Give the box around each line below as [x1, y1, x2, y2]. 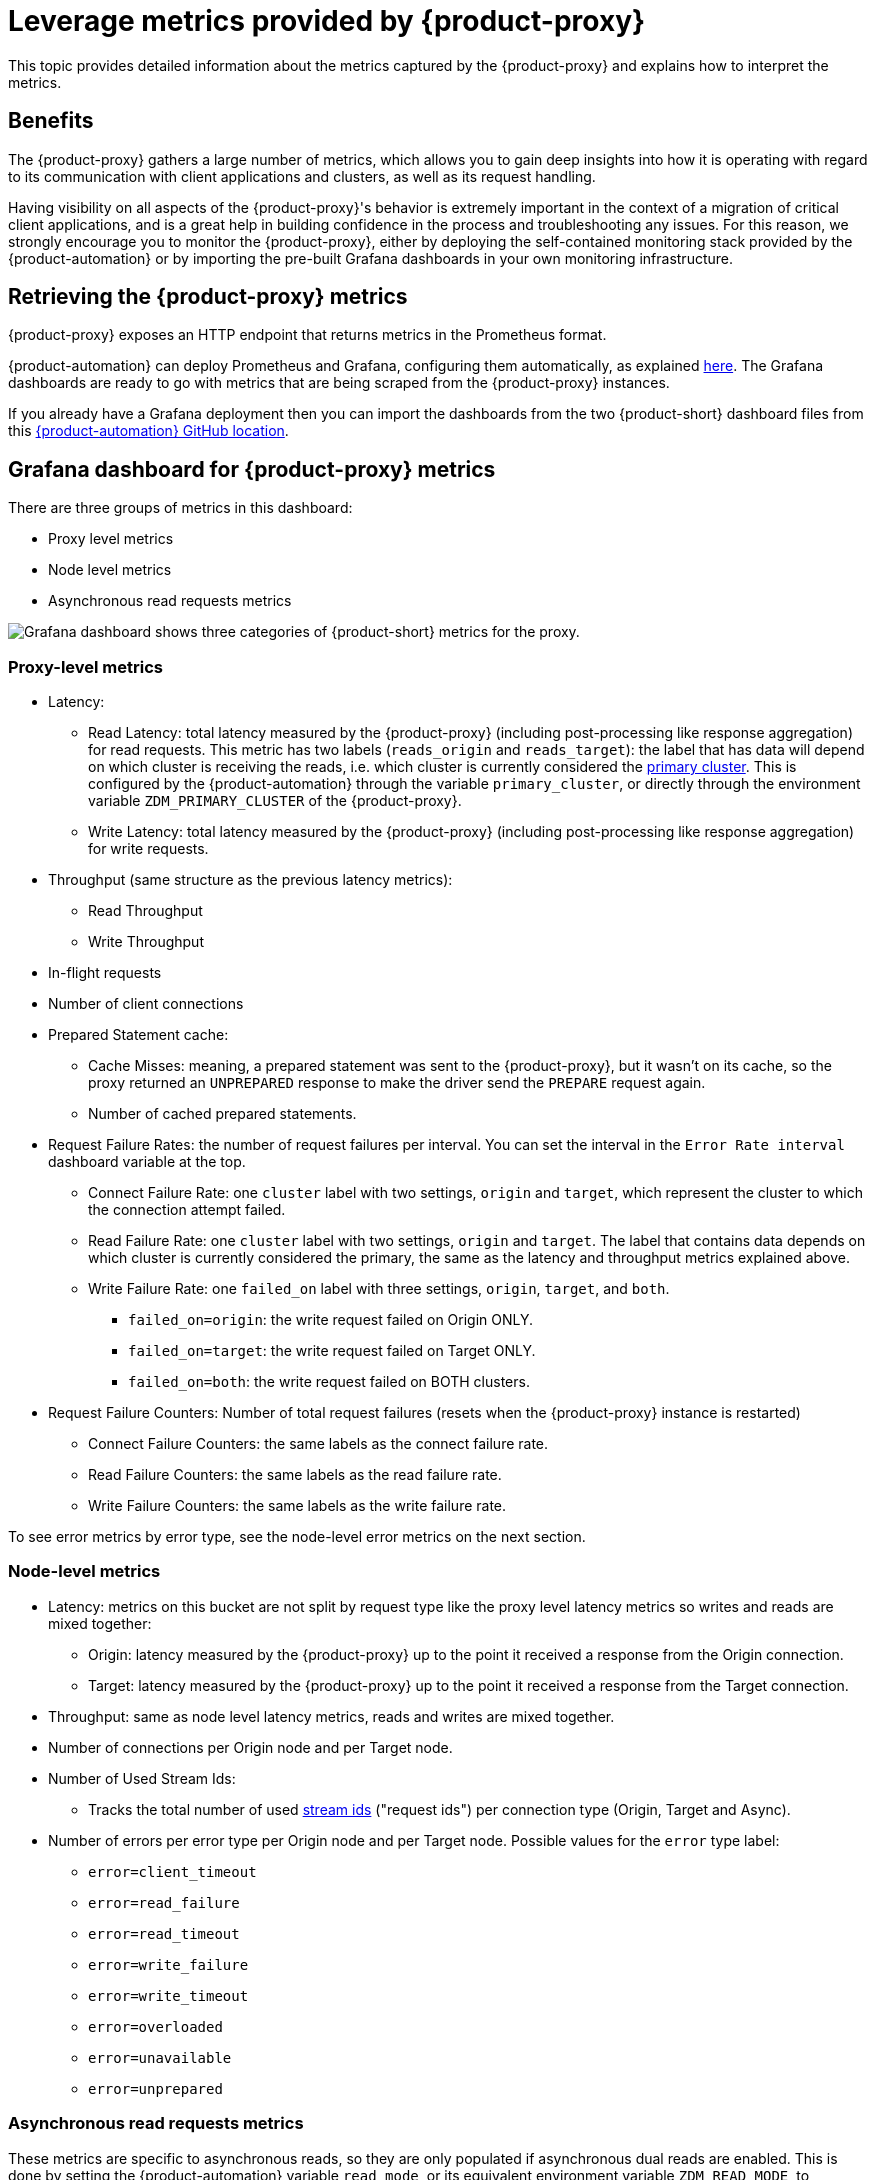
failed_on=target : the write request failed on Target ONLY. [128, 1342, 536, 1360]
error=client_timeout [88, 1863, 257, 1880]
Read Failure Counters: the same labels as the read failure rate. [88, 1466, 502, 1484]
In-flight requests [48, 964, 162, 982]
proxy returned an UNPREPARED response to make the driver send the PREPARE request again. [88, 1074, 706, 1092]
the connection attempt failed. [88, 1201, 286, 1219]
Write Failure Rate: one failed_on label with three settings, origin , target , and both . [88, 1280, 670, 1298]
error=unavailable [88, 2049, 232, 2066]
